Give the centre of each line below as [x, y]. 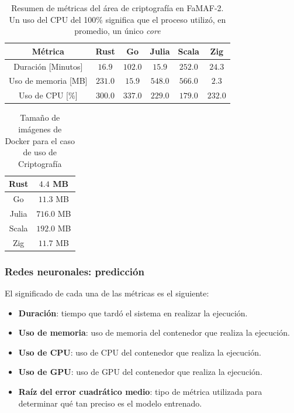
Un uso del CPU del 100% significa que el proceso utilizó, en [117, 19]
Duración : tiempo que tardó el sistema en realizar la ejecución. [133, 313]
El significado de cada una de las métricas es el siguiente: [107, 293]
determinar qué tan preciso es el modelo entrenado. [110, 403]
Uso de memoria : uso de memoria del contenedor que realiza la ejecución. [154, 332]
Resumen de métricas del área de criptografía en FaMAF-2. [117, 8]
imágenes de [40, 129]
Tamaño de [40, 117]
